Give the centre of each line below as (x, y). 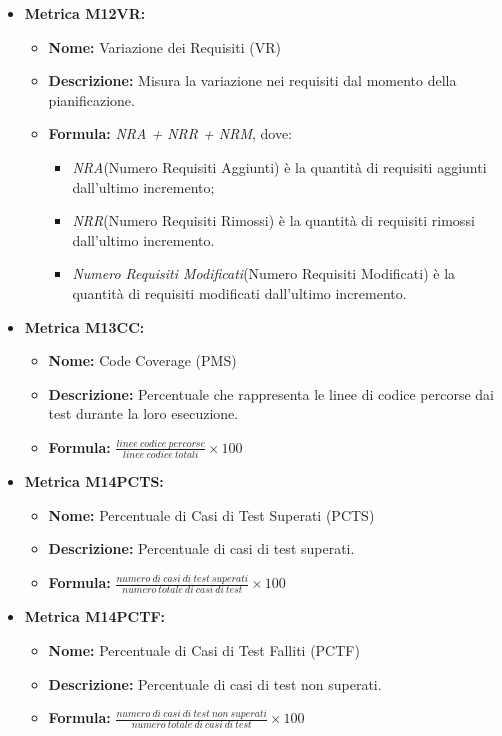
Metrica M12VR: (85, 13)
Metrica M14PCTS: (94, 481)
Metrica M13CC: (84, 326)
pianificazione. (91, 99)
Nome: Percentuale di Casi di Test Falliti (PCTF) (204, 649)
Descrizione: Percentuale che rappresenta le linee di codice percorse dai (271, 393)
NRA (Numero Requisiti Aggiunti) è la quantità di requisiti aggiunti (279, 166)
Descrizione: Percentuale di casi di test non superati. (215, 683)
